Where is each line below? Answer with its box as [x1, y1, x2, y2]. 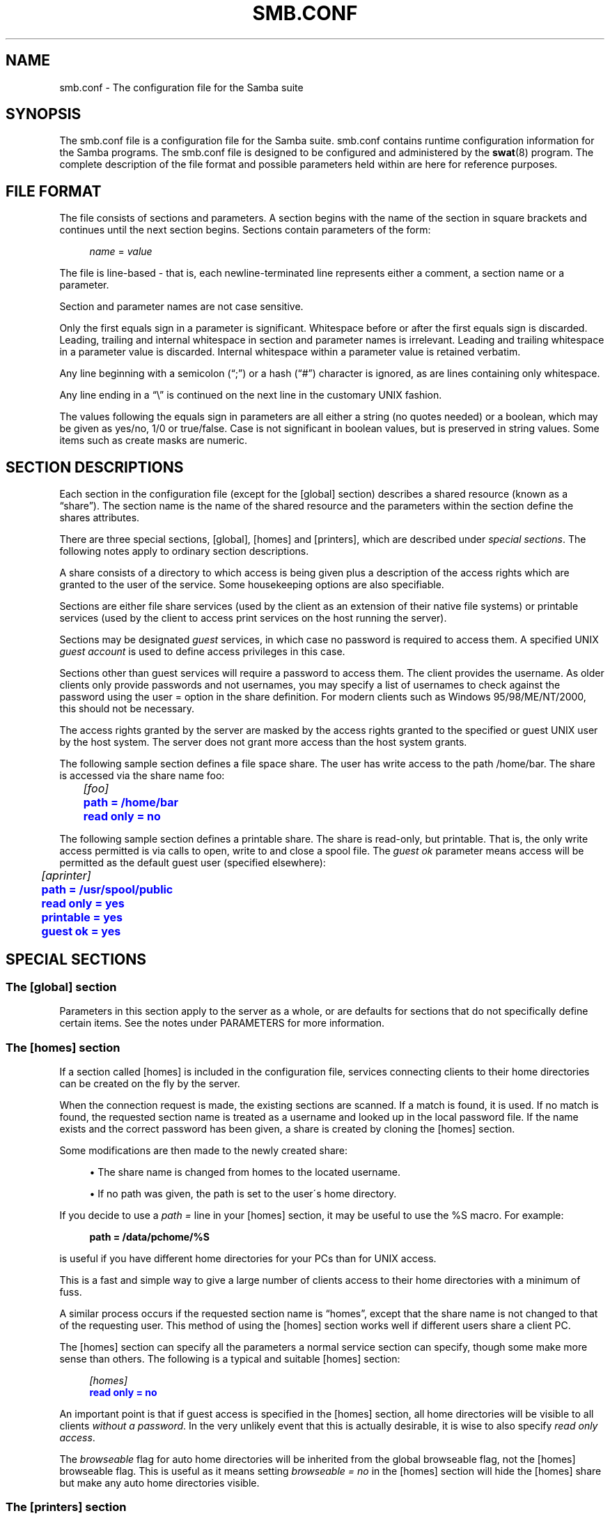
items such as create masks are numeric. [59, 434, 248, 447]
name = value [89, 245, 152, 258]
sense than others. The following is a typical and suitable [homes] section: [59, 1353, 400, 1365]
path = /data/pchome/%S [89, 1231, 210, 1243]
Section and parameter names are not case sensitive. [59, 300, 304, 313]
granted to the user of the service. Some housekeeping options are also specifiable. [59, 578, 444, 591]
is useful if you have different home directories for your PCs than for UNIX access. [59, 1252, 437, 1265]
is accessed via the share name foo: [59, 769, 225, 782]
